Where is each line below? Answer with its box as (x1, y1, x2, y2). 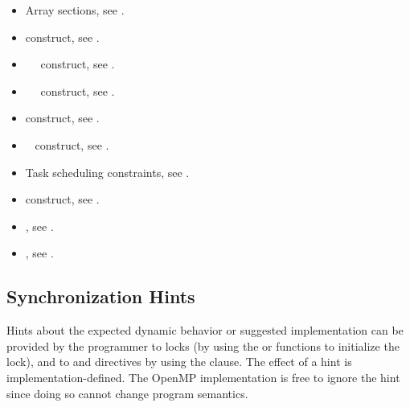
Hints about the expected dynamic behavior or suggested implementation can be (6, 322, 404, 339)
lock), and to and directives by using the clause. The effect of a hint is (6, 353, 352, 370)
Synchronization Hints (6, 284, 195, 309)
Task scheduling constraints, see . (25, 163, 190, 180)
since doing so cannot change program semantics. (6, 384, 248, 401)
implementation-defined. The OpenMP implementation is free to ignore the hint (6, 368, 400, 385)
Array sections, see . (25, 2, 125, 18)
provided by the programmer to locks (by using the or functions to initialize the (6, 337, 400, 354)
